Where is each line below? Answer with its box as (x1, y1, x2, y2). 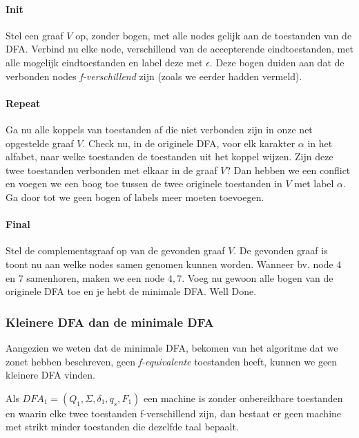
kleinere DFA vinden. (6, 368, 95, 382)
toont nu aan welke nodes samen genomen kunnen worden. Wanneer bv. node (6, 256, 333, 271)
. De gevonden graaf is (233, 243, 328, 258)
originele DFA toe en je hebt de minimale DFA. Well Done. (6, 284, 257, 298)
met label (294, 176, 334, 191)
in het (307, 135, 333, 150)
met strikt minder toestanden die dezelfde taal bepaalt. (6, 419, 239, 434)
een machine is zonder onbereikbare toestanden (144, 390, 343, 405)
